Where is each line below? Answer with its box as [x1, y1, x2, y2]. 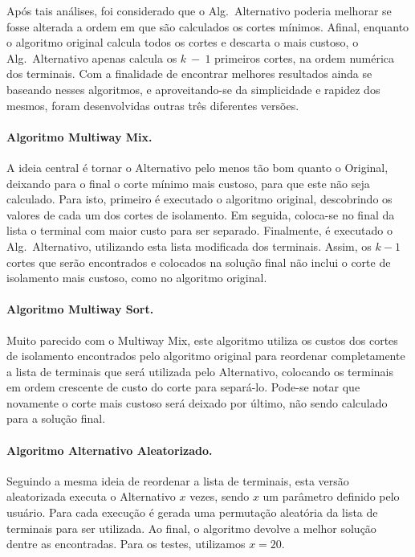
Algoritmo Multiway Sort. [6, 301, 154, 317]
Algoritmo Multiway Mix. [6, 128, 153, 145]
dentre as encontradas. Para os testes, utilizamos [6, 535, 246, 552]
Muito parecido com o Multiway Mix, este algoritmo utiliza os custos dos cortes [6, 331, 398, 348]
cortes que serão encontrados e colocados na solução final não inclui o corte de [6, 253, 391, 270]
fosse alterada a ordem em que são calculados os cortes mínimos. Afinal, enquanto [6, 18, 409, 35]
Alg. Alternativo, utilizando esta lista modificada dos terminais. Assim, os [6, 237, 372, 254]
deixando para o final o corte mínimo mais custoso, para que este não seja [6, 174, 370, 191]
